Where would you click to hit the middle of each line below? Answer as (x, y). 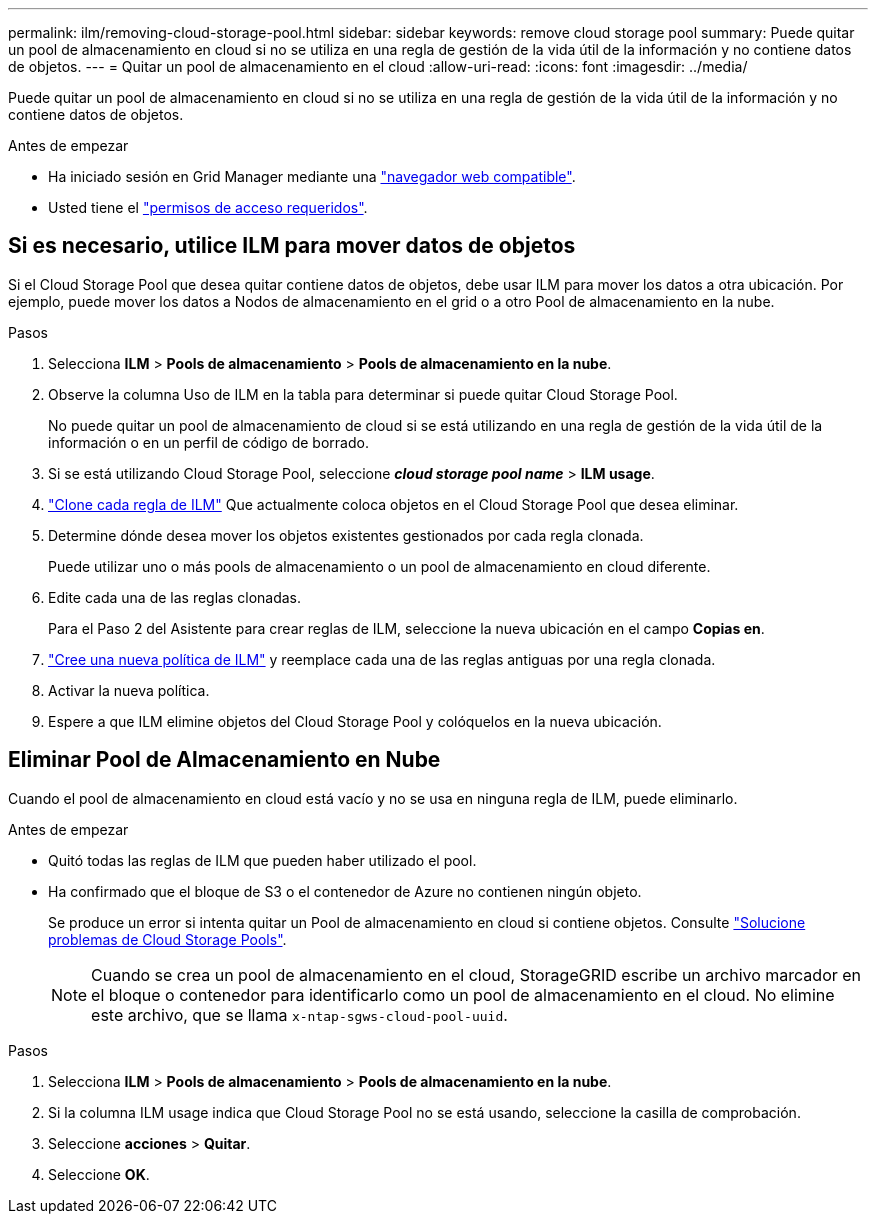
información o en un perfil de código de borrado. (208, 442)
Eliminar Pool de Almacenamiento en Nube (224, 760)
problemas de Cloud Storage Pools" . (167, 939)
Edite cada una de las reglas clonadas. (175, 597)
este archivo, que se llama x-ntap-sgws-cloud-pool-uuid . (299, 1014)
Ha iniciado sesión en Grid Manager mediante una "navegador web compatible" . (312, 176)
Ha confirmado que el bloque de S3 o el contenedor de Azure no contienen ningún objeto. (345, 891)
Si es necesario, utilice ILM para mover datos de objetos (292, 246)
